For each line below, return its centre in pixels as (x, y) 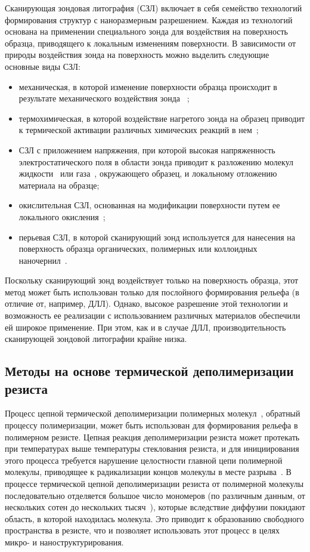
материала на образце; (59, 185)
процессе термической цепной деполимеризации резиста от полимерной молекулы (154, 483)
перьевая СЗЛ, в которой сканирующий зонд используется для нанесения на (157, 237)
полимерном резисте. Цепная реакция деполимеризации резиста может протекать (152, 437)
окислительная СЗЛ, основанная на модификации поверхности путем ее (149, 205)
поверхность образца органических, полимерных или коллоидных (138, 249)
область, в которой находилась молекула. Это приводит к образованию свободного (154, 518)
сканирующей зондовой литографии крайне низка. (96, 339)
